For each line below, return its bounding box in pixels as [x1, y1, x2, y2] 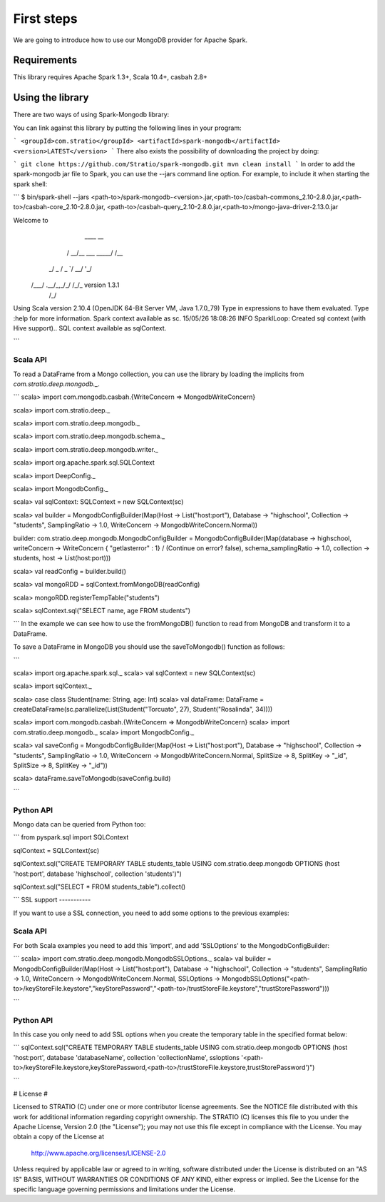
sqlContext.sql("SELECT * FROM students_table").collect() [13, 882, 186, 891]
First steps [13, 11, 78, 26]
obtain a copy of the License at [13, 1132, 105, 1141]
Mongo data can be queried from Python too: [13, 819, 146, 828]
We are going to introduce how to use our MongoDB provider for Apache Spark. [13, 36, 248, 44]
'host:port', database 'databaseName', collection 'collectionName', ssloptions [13, 1053, 240, 1061]
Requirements [13, 54, 78, 66]
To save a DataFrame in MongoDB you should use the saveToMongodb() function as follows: [13, 642, 285, 651]
